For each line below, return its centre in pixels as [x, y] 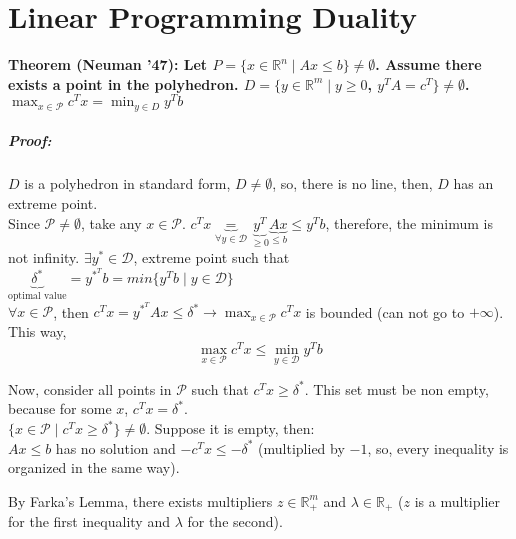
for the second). [235, 521]
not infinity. [44, 257]
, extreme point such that [211, 257]
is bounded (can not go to [385, 311]
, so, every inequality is [438, 447]
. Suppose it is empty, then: [230, 428]
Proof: [30, 140]
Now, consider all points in [90, 388]
